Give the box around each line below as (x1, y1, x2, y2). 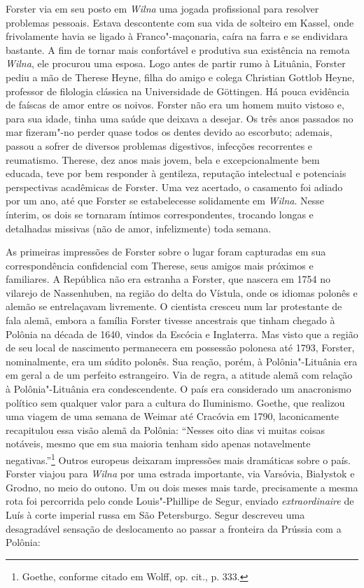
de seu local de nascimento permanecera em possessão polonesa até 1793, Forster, (6, 340, 355, 355)
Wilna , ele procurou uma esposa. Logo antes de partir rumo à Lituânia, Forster (6, 56, 346, 71)
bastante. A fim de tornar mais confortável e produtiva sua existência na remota (6, 42, 350, 57)
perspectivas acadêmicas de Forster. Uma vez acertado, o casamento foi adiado (6, 179, 343, 194)
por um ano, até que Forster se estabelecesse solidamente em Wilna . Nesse (6, 193, 324, 208)
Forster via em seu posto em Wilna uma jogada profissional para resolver (6, 1, 319, 15)
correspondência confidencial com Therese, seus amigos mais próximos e (6, 258, 314, 272)
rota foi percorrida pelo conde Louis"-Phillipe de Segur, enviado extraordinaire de (6, 493, 354, 508)
